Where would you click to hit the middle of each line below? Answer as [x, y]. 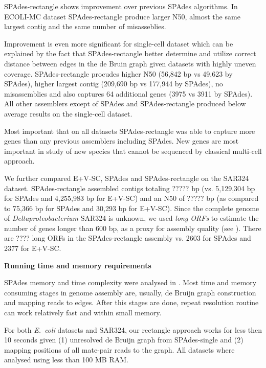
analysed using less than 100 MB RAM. [66, 360]
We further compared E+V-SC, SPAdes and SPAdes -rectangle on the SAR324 [127, 178]
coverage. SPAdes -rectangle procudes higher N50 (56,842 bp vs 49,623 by [118, 73]
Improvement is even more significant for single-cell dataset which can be [119, 43]
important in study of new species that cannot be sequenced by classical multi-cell [133, 151]
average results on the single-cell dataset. [68, 113]
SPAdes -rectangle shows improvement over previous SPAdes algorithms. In [121, 6]
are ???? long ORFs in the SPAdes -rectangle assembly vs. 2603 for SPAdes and [128, 238]
